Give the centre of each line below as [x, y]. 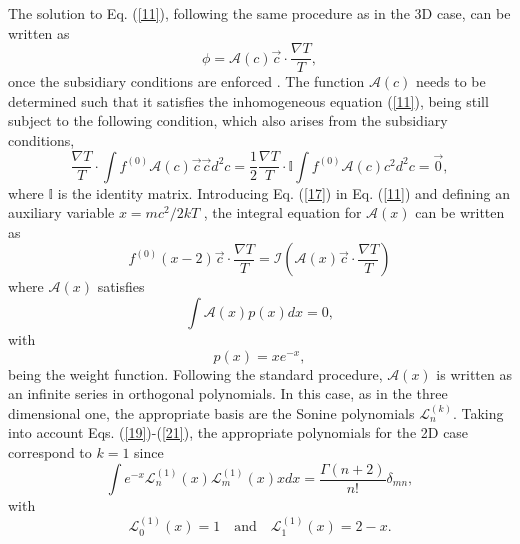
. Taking [478, 412]
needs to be [451, 81]
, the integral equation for [282, 212]
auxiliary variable [61, 212]
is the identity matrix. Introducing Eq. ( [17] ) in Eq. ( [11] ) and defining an [283, 192]
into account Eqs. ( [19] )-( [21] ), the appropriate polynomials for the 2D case [238, 432]
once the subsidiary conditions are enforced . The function [186, 81]
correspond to [50, 451]
